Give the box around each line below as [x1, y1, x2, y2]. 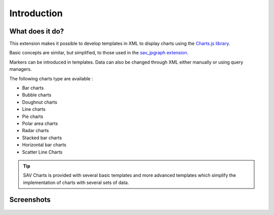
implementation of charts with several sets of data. [23, 179, 129, 186]
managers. [9, 66, 32, 72]
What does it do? [9, 27, 64, 36]
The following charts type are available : [9, 75, 93, 81]
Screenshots [9, 195, 51, 204]
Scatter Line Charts [22, 149, 63, 155]
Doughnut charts [22, 99, 58, 105]
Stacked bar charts [22, 135, 62, 141]
